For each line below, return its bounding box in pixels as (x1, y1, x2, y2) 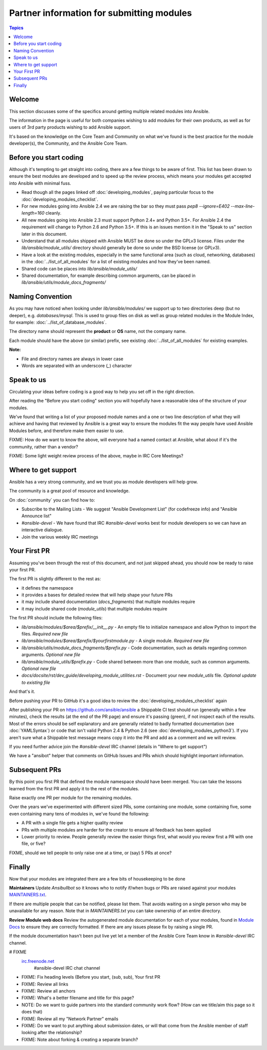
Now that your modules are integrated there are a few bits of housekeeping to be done (9, 876, 185, 882)
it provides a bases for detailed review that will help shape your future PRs (21, 592, 173, 598)
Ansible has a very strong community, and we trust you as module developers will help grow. (9, 479, 198, 485)
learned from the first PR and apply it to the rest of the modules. (9, 785, 139, 791)
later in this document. (21, 231, 67, 237)
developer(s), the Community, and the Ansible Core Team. (9, 140, 128, 146)
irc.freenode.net (21, 958, 54, 964)
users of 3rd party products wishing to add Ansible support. (9, 124, 131, 130)
